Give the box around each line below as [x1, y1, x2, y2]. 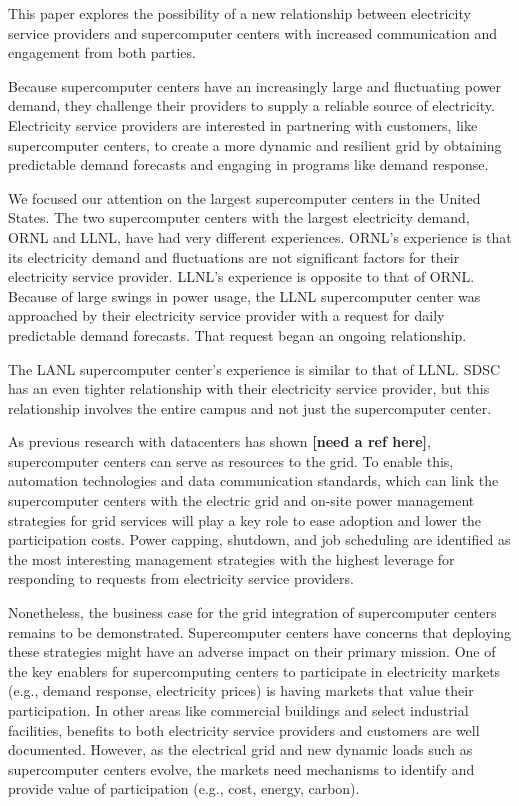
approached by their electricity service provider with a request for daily [8, 305, 445, 326]
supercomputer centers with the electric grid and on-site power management [8, 490, 475, 511]
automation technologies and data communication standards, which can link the [8, 470, 499, 491]
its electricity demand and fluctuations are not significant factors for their [8, 246, 460, 267]
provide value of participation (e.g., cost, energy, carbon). [8, 778, 360, 799]
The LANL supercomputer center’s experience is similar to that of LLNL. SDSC [8, 358, 501, 379]
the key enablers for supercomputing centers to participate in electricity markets [8, 660, 501, 681]
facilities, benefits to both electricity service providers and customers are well [8, 719, 480, 740]
